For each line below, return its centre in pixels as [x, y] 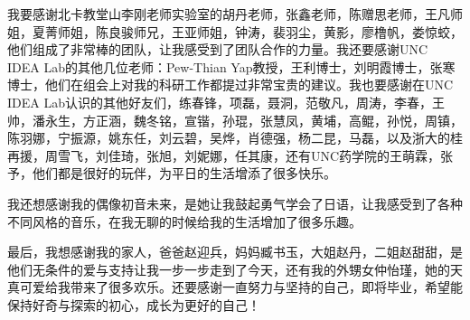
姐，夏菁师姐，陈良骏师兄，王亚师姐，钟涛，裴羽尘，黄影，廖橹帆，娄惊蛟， [235, 31]
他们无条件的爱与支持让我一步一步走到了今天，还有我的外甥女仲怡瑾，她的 [229, 269]
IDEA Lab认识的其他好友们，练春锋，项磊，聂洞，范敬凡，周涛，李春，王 [226, 102]
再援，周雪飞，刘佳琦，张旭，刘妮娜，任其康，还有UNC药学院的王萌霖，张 [230, 155]
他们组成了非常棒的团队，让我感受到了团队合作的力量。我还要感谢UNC [218, 49]
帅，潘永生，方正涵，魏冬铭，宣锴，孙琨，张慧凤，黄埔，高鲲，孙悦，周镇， [235, 120]
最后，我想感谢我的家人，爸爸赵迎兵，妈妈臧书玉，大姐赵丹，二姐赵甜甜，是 [235, 252]
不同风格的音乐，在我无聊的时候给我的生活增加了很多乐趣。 [184, 221]
